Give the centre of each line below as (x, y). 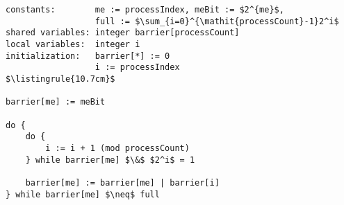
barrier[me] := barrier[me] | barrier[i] (122, 182)
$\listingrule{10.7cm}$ (60, 79)
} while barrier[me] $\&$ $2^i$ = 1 (110, 160)
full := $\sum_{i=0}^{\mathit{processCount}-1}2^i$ (217, 21)
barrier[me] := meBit (56, 102)
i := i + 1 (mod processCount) (117, 148)
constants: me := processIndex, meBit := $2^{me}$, (145, 10)
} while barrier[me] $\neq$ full (83, 194)
